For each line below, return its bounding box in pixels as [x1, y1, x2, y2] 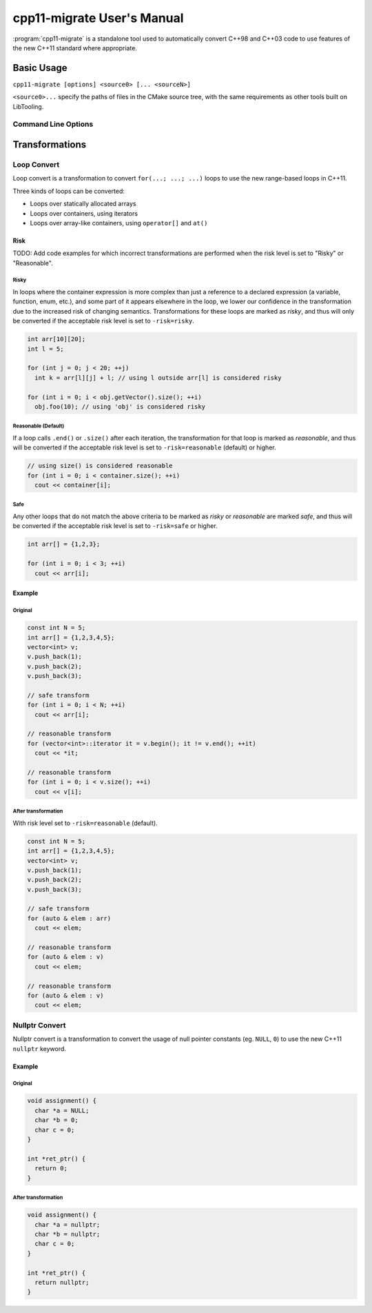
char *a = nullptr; [34, 1221, 101, 1228]
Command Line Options [12, 119, 94, 129]
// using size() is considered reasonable [27, 462, 173, 470]
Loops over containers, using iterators [30, 209, 138, 217]
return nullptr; [34, 1279, 90, 1286]
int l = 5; [27, 345, 64, 353]
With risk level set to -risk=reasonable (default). [12, 819, 158, 827]
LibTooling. [12, 102, 44, 110]
